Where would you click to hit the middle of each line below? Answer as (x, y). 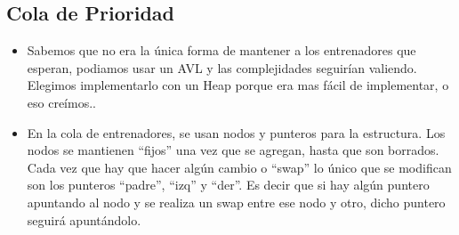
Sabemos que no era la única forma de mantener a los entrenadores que (221, 50)
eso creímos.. (61, 102)
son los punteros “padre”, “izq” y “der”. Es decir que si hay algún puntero (228, 185)
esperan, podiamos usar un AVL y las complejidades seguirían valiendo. (222, 67)
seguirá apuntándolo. (84, 219)
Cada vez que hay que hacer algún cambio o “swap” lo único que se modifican (239, 167)
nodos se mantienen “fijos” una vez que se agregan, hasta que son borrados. (233, 150)
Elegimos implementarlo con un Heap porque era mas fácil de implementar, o (238, 85)
